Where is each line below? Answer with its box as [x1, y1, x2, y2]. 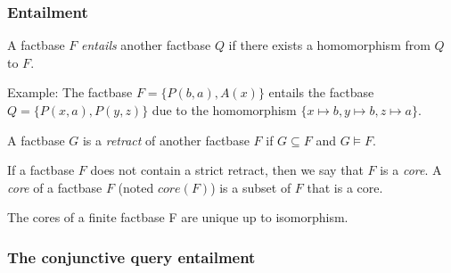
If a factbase [7, 161, 75, 179]
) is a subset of [210, 178, 291, 196]
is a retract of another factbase [82, 130, 250, 149]
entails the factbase [268, 83, 374, 102]
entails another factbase [80, 36, 211, 54]
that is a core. [307, 178, 383, 196]
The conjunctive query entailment [7, 245, 256, 268]
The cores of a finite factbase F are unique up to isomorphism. [7, 208, 348, 227]
